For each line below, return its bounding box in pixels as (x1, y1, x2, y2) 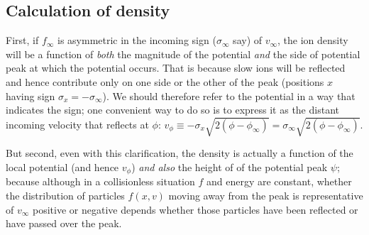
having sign (6, 88, 55, 103)
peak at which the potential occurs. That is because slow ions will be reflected (6, 60, 346, 75)
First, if (6, 33, 39, 48)
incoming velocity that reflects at (6, 116, 149, 131)
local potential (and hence (6, 159, 119, 174)
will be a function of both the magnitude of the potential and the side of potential (6, 46, 360, 61)
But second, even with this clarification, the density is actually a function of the (6, 146, 353, 160)
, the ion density (277, 33, 348, 48)
